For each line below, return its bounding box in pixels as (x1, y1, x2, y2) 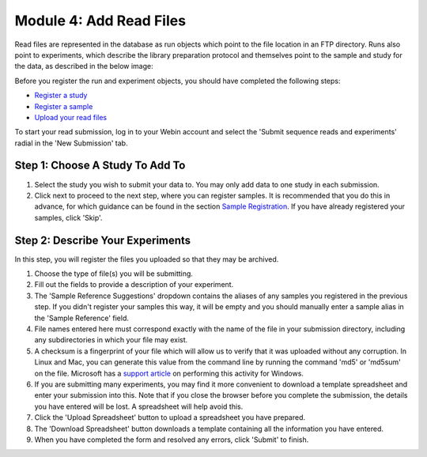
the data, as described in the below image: (14, 62, 153, 71)
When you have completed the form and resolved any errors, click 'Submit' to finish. (34, 435, 309, 444)
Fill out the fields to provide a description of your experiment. (34, 280, 234, 289)
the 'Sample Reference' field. (34, 313, 130, 323)
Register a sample (34, 101, 93, 111)
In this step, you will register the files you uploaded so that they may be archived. (14, 254, 279, 264)
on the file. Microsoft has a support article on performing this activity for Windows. (34, 368, 304, 378)
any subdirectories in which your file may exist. (34, 335, 188, 345)
